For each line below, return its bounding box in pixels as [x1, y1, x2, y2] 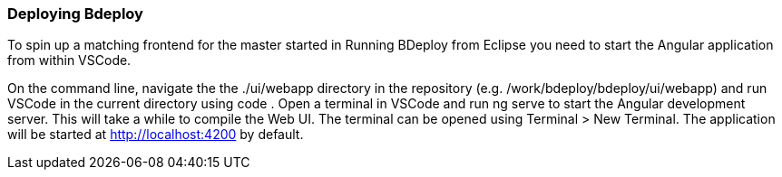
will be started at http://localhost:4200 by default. [7, 126, 304, 143]
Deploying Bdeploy [7, 5, 143, 23]
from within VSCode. [7, 52, 132, 69]
